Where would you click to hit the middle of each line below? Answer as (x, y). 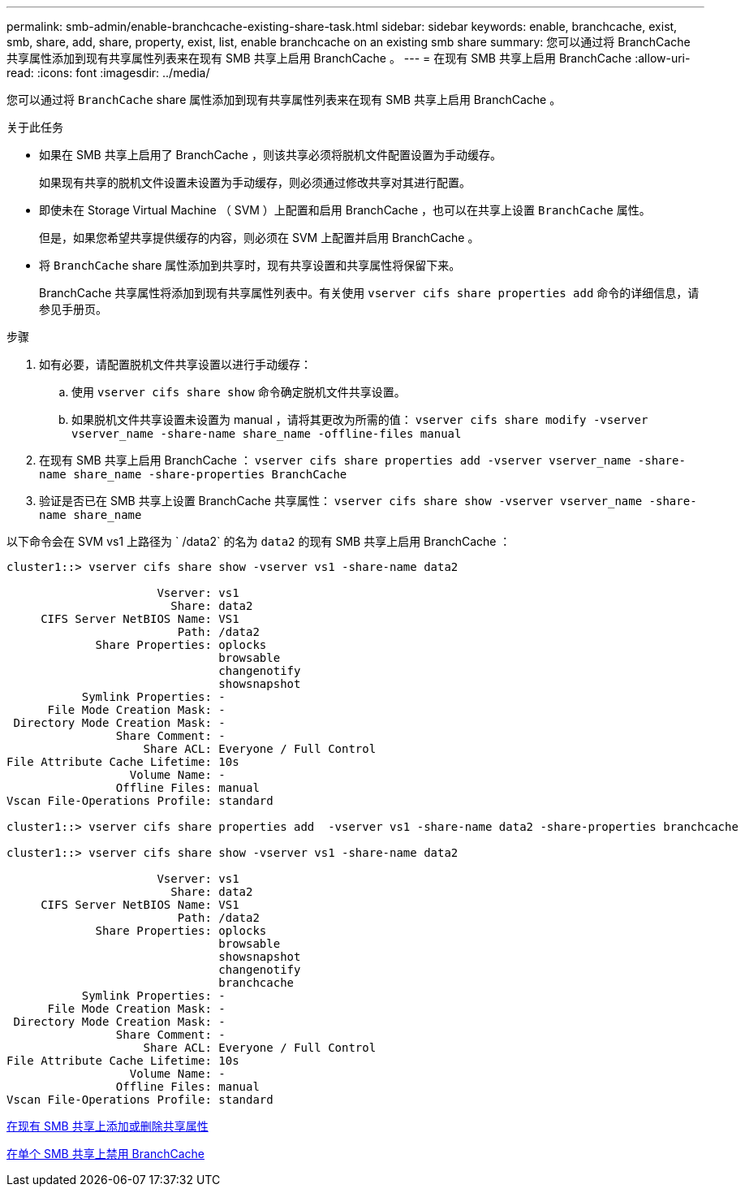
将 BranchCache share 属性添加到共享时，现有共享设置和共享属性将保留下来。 (250, 265)
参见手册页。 (73, 309)
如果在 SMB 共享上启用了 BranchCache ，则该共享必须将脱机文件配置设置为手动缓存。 (270, 155)
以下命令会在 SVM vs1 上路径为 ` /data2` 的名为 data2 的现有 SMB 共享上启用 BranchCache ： (259, 541)
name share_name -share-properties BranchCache (193, 474)
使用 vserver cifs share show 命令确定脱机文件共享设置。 (239, 392)
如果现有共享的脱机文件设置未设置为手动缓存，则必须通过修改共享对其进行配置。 (255, 182)
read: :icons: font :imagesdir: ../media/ (108, 73)
